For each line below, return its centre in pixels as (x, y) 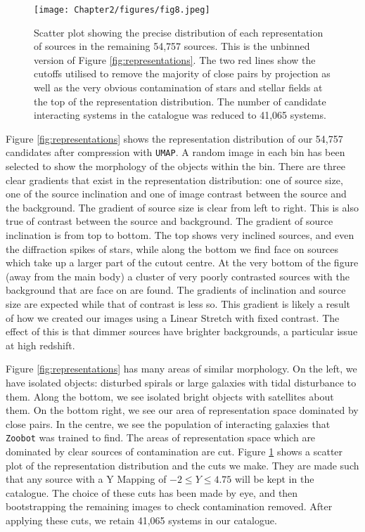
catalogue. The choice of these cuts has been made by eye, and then (152, 492)
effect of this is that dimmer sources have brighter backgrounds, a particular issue (182, 331)
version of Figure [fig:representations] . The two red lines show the (175, 59)
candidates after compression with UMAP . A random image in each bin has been (175, 152)
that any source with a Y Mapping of (86, 479)
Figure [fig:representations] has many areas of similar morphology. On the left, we (181, 369)
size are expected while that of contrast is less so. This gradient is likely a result (178, 304)
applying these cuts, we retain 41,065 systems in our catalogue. (141, 520)
